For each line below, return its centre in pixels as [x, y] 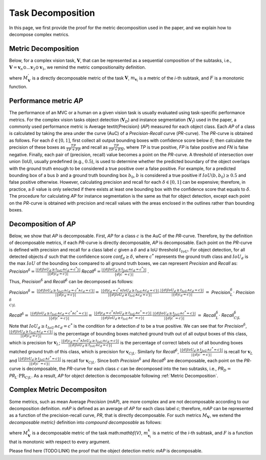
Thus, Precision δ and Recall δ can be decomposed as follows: [71, 281]
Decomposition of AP [42, 224]
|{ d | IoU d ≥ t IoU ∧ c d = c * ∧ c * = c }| [59, 313]
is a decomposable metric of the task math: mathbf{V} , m [90, 433]
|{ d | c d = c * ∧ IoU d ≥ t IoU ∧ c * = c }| [123, 313]
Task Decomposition [52, 13]
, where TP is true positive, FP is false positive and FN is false [186, 147]
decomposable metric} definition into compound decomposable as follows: [85, 422]
